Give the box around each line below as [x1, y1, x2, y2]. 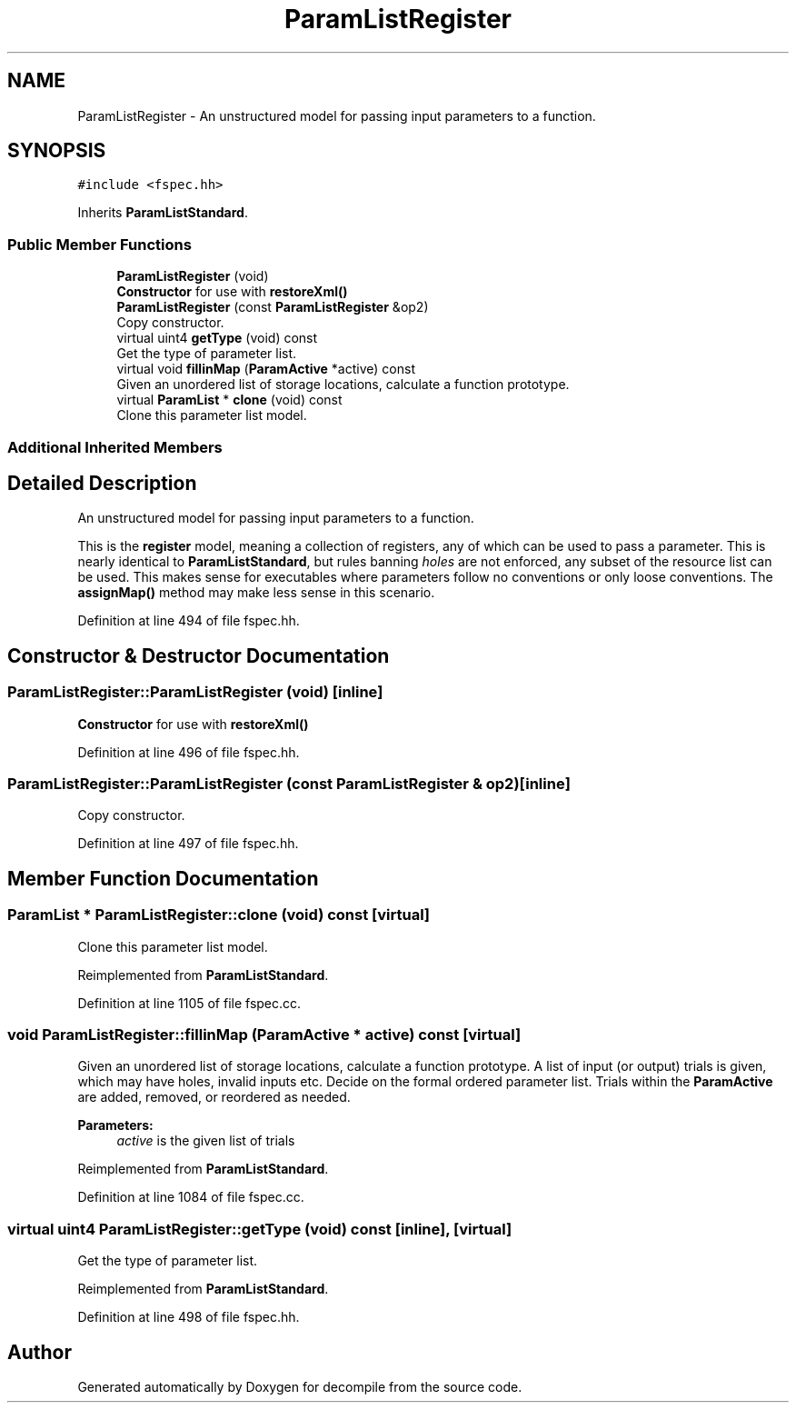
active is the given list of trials [116, 1133, 295, 1149]
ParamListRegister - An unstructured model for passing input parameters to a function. [77, 107, 596, 124]
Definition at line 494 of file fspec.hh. [77, 613, 300, 629]
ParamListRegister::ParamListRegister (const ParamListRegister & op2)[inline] [7, 775, 571, 793]
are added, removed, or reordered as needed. [77, 1089, 351, 1105]
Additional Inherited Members [7, 437, 223, 456]
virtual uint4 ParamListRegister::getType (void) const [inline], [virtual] [7, 1219, 512, 1238]
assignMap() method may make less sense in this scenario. [77, 585, 435, 601]
